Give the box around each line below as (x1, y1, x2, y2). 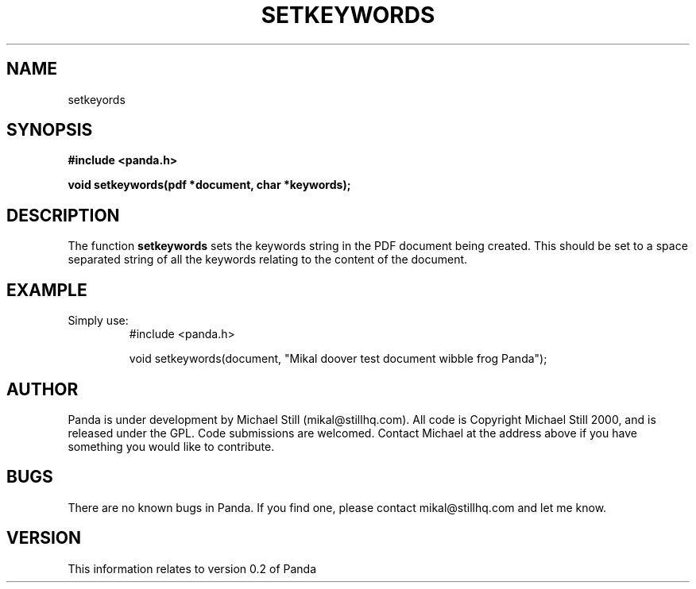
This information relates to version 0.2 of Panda (68, 561, 317, 576)
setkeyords (68, 92, 126, 106)
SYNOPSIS (6, 120, 93, 141)
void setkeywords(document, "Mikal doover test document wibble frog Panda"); (129, 352, 547, 366)
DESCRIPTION (6, 205, 120, 225)
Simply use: (68, 314, 129, 328)
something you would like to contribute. (68, 439, 275, 453)
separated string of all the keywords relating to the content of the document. (68, 252, 468, 267)
